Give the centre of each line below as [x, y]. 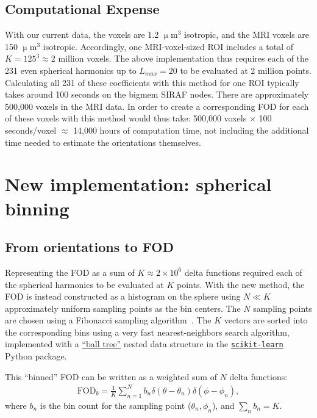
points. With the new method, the [241, 284]
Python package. [36, 356]
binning [37, 208]
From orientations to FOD [89, 247]
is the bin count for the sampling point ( [116, 405]
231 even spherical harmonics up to [71, 70]
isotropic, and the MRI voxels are [247, 34]
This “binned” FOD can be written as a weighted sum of [111, 376]
